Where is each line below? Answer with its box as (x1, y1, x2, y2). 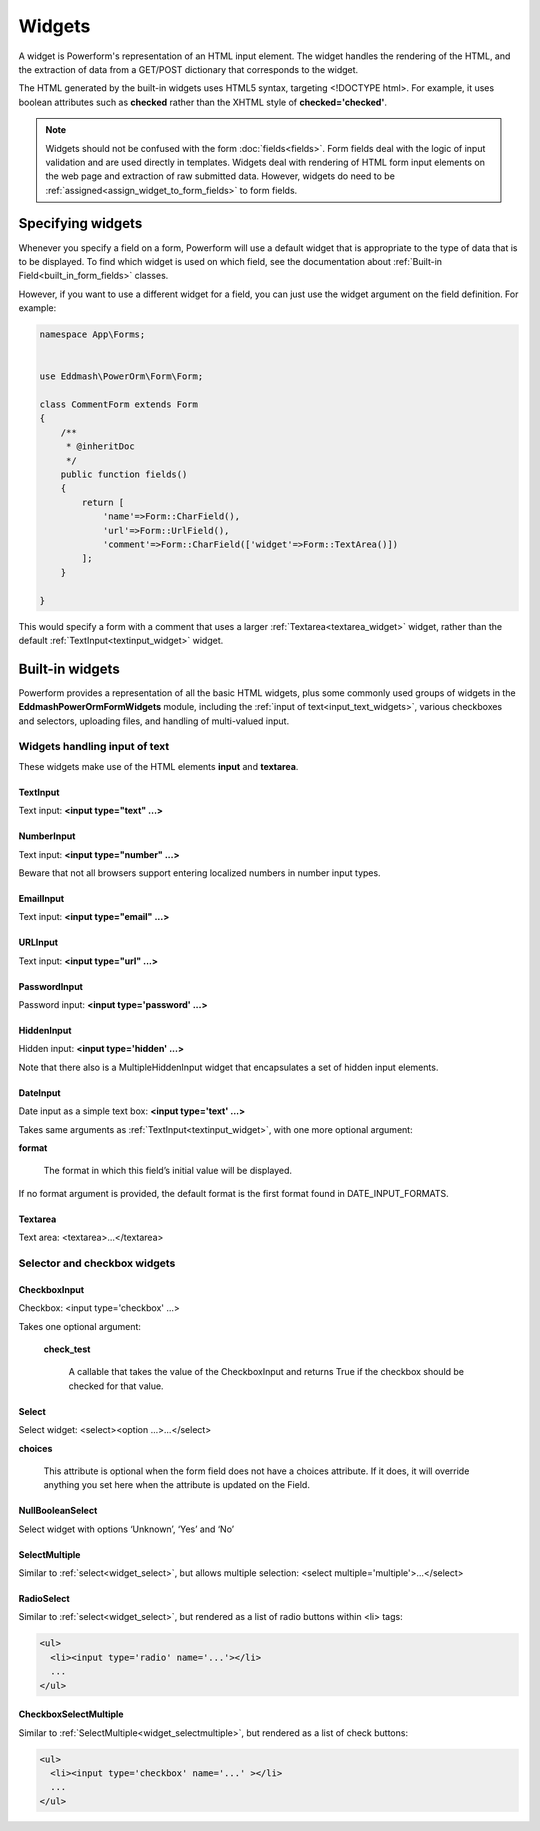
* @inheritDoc (65, 441, 135, 452)
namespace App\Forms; (39, 329, 146, 340)
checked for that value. (68, 1380, 164, 1392)
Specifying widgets (18, 215, 143, 232)
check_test (43, 1343, 91, 1355)
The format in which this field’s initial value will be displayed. (43, 1165, 293, 1177)
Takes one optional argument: (18, 1320, 142, 1332)
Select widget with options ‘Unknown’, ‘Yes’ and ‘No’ (18, 1523, 235, 1535)
